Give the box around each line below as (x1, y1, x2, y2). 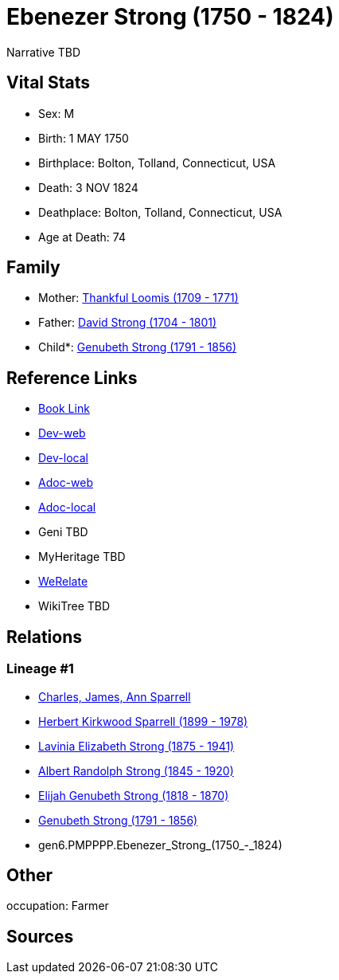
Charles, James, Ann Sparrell (38, 689, 191, 704)
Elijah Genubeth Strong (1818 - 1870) (38, 788, 229, 802)
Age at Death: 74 (38, 229, 126, 244)
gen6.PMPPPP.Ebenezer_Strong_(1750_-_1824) (38, 837, 282, 852)
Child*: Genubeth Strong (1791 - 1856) (38, 340, 237, 355)
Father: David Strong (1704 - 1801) (38, 316, 217, 330)
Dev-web (38, 426, 86, 441)
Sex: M (38, 106, 75, 120)
